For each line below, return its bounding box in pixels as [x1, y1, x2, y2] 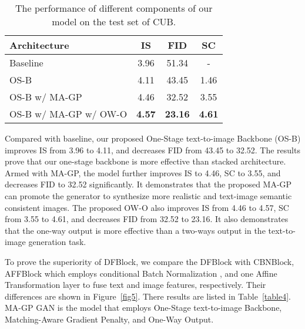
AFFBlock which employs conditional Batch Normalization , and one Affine [5, 267, 277, 279]
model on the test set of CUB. [52, 15, 176, 28]
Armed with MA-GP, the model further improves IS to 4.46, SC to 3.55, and [5, 166, 281, 179]
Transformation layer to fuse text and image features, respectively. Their [5, 278, 266, 291]
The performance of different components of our [15, 1, 213, 15]
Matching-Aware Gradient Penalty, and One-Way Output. [5, 313, 214, 325]
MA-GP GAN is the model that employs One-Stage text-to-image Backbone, [5, 301, 282, 314]
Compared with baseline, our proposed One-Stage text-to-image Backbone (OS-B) [5, 132, 301, 144]
